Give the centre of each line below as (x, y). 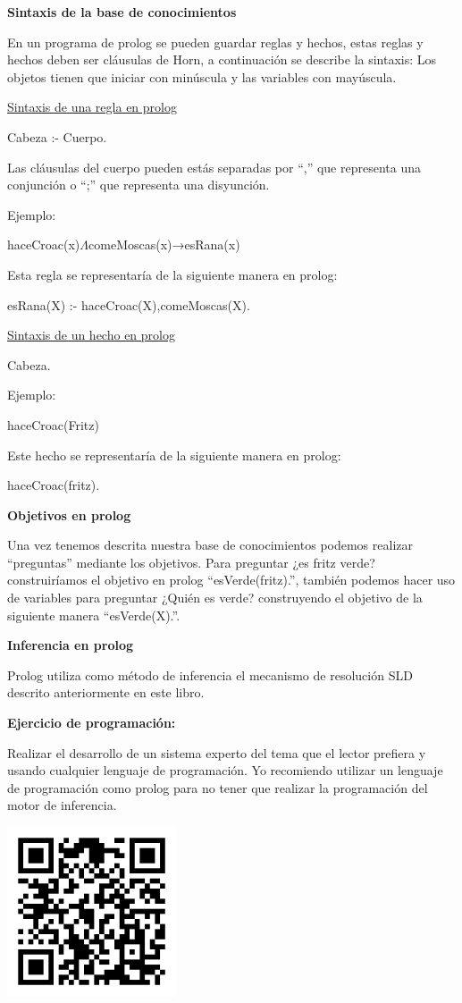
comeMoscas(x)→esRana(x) (164, 244)
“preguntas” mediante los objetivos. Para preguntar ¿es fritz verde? (191, 562)
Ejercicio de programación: (92, 723)
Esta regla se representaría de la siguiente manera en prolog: (172, 274)
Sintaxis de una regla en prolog (92, 107)
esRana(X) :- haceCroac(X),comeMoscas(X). (129, 304)
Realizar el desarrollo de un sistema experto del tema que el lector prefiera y (217, 752)
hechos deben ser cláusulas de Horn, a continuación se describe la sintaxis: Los (222, 59)
